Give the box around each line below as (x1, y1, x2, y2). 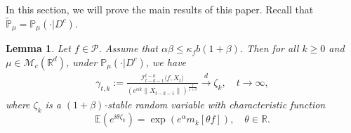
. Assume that (98, 41, 159, 56)
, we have (145, 54, 187, 69)
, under (65, 54, 98, 69)
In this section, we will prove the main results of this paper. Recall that (6, 2, 314, 16)
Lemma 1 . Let (6, 41, 71, 56)
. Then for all (239, 41, 299, 56)
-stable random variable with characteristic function (104, 97, 326, 112)
